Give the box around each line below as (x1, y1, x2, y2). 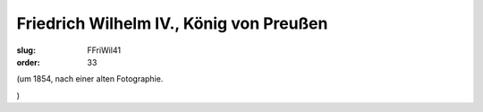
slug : (16, 45, 36, 56)
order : (16, 56, 40, 67)
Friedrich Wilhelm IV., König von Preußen (16, 13, 328, 33)
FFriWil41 (87, 45, 121, 56)
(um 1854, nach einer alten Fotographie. (16, 73, 164, 84)
